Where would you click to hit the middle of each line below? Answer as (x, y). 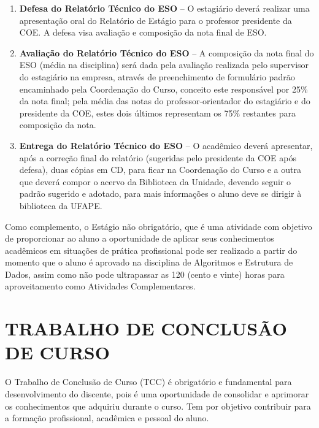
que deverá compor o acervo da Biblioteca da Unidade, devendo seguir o (155, 181)
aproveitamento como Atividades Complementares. (100, 286)
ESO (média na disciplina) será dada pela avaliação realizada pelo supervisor (164, 65)
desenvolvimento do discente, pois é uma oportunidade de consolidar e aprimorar (157, 393)
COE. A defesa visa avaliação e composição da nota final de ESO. (143, 32)
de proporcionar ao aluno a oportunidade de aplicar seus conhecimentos (140, 238)
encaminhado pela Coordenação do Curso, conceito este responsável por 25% (163, 89)
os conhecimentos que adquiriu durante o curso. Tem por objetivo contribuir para (158, 406)
